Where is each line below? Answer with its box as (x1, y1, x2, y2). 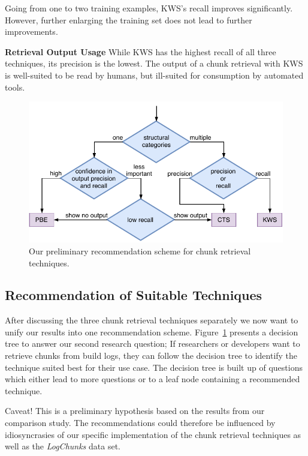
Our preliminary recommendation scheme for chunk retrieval (29, 244, 251, 257)
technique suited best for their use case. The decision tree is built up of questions (5, 361, 303, 373)
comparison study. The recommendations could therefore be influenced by (5, 416, 276, 429)
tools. (5, 80, 25, 93)
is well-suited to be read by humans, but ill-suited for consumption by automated (5, 68, 304, 81)
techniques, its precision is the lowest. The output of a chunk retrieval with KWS (5, 57, 303, 70)
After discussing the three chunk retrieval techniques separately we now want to (5, 314, 298, 326)
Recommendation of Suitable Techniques (5, 286, 262, 304)
